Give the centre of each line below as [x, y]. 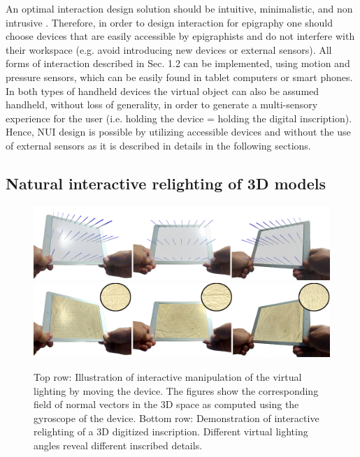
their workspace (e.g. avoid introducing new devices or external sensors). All [169, 49]
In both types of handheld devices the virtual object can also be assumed [163, 90]
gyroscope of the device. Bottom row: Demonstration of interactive [177, 418]
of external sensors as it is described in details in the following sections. [158, 145]
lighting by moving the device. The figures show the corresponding [176, 390]
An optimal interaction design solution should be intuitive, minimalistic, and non [179, 8]
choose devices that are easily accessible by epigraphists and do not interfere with [180, 36]
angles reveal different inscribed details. [118, 445]
